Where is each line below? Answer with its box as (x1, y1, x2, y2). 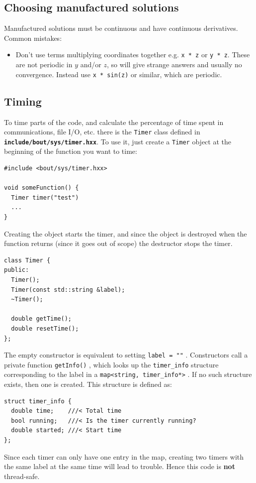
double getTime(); (11, 315, 72, 323)
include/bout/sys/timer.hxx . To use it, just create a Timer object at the (4, 136, 231, 146)
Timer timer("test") (11, 194, 79, 201)
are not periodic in (15, 59, 73, 70)
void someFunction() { (4, 184, 79, 192)
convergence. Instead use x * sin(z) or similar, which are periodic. (15, 69, 222, 79)
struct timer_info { (4, 397, 72, 405)
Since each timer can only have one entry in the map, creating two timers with (4, 451, 244, 462)
